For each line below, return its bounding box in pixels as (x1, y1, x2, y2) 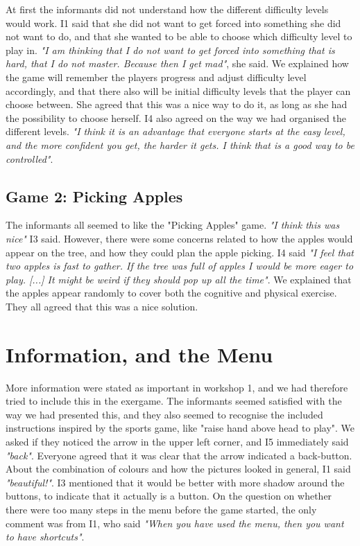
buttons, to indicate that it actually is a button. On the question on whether (6, 488, 332, 503)
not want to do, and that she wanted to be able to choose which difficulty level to (6, 29, 352, 44)
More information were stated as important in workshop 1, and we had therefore (6, 380, 348, 394)
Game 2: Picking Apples (6, 185, 183, 206)
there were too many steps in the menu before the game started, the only (6, 502, 317, 516)
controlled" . (6, 151, 53, 166)
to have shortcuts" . (6, 529, 85, 544)
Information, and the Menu (6, 340, 273, 368)
